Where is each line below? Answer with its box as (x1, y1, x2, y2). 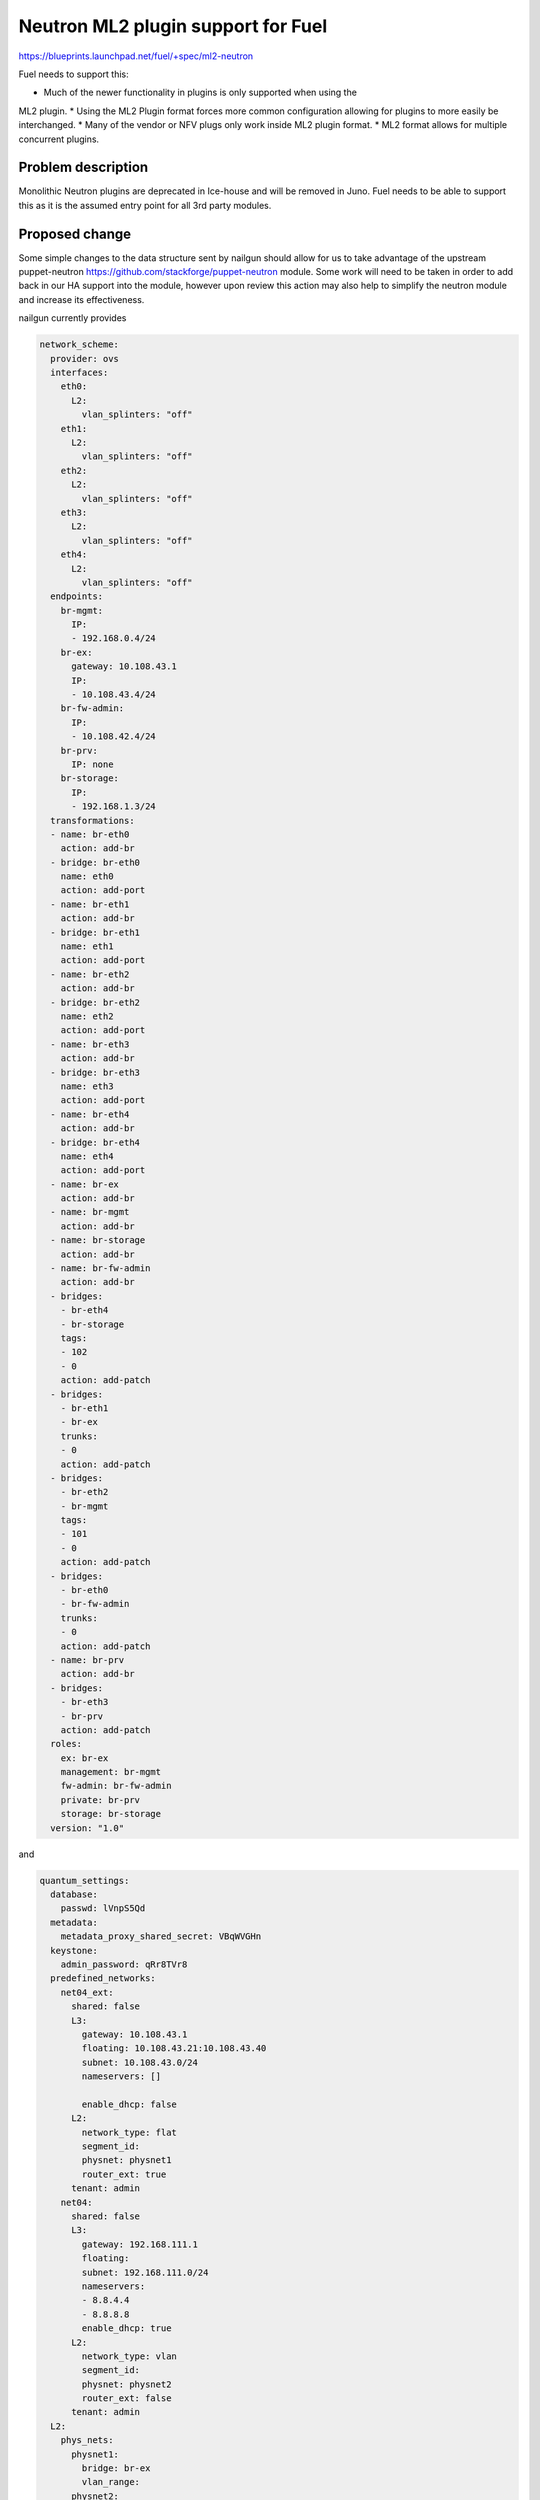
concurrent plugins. (18, 133, 100, 145)
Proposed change (18, 225, 132, 242)
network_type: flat (81, 2126, 177, 2138)
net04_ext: (60, 1986, 114, 1998)
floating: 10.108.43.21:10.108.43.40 (81, 2043, 267, 2054)
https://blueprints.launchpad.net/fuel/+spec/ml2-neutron (18, 50, 254, 62)
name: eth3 (60, 1080, 114, 1092)
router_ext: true (81, 2168, 167, 2180)
